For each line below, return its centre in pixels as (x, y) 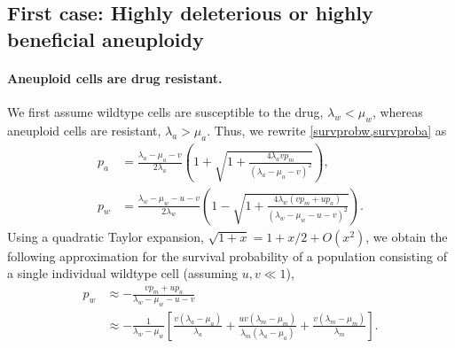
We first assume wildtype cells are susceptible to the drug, (165, 111)
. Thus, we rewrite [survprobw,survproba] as (327, 130)
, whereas (397, 111)
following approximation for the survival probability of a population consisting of (227, 255)
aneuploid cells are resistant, (84, 130)
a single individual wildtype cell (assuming (123, 273)
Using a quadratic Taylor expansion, (106, 236)
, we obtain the (407, 236)
